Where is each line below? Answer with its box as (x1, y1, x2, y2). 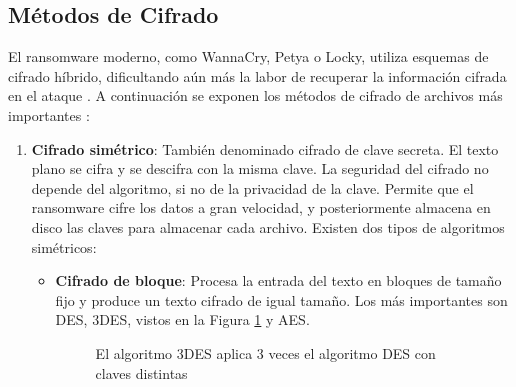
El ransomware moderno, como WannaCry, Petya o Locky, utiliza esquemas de (8, 46, 489, 67)
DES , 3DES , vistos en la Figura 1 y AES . (55, 309, 310, 330)
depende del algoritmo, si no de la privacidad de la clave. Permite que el (31, 177, 474, 198)
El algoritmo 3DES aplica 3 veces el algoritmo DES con (95, 342, 436, 363)
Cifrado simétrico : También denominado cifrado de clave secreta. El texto (31, 138, 499, 159)
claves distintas (95, 362, 188, 383)
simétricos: (31, 236, 97, 257)
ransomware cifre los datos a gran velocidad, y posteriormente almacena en (31, 197, 491, 218)
